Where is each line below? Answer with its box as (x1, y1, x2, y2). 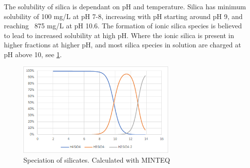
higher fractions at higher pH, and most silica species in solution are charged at (4, 40, 241, 50)
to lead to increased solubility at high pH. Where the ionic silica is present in (4, 30, 234, 40)
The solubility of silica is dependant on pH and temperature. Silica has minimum (4, 1, 246, 11)
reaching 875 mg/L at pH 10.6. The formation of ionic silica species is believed (4, 21, 242, 31)
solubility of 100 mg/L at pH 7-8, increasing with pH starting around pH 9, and (4, 11, 243, 21)
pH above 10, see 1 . (4, 49, 62, 59)
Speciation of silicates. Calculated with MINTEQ (23, 154, 170, 165)
